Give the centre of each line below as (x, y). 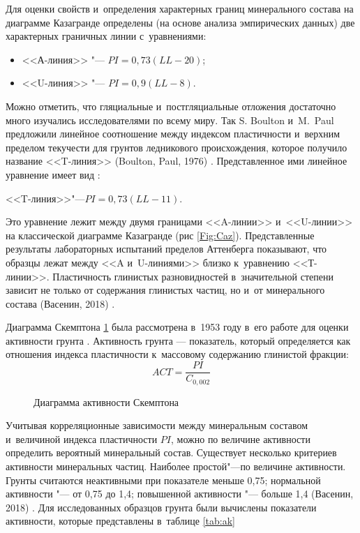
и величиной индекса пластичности (82, 438)
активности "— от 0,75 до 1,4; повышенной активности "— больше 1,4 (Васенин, (180, 494)
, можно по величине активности (240, 438)
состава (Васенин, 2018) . (60, 303)
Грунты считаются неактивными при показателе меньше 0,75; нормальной (163, 480)
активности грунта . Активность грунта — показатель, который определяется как (178, 340)
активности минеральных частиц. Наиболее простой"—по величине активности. (176, 466)
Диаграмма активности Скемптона (106, 401)
